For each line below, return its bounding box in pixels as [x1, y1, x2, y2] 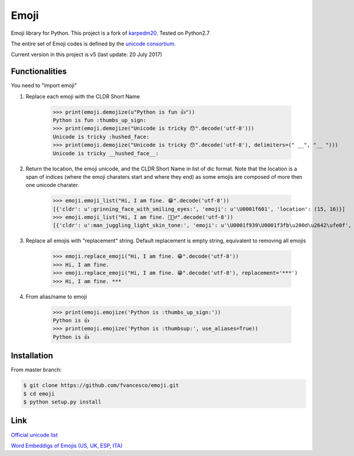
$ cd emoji [23, 390, 55, 397]
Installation [11, 351, 53, 361]
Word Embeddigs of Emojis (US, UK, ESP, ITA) [11, 442, 123, 449]
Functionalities [11, 67, 67, 77]
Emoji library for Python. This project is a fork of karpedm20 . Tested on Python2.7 [11, 29, 210, 37]
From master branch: [11, 366, 62, 373]
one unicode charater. [25, 182, 80, 189]
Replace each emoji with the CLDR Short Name [25, 93, 140, 100]
